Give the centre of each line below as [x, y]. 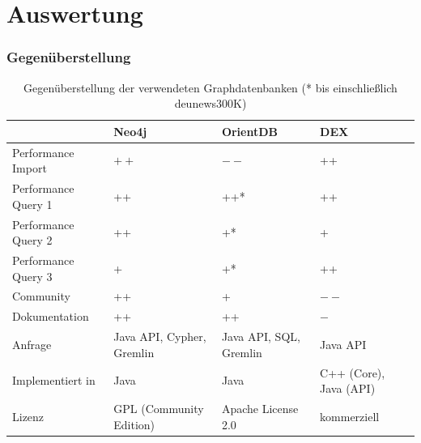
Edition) [134, 424]
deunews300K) [210, 103]
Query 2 [32, 240]
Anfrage [32, 344]
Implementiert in [54, 380]
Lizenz [28, 416]
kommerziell [350, 416]
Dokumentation [51, 316]
